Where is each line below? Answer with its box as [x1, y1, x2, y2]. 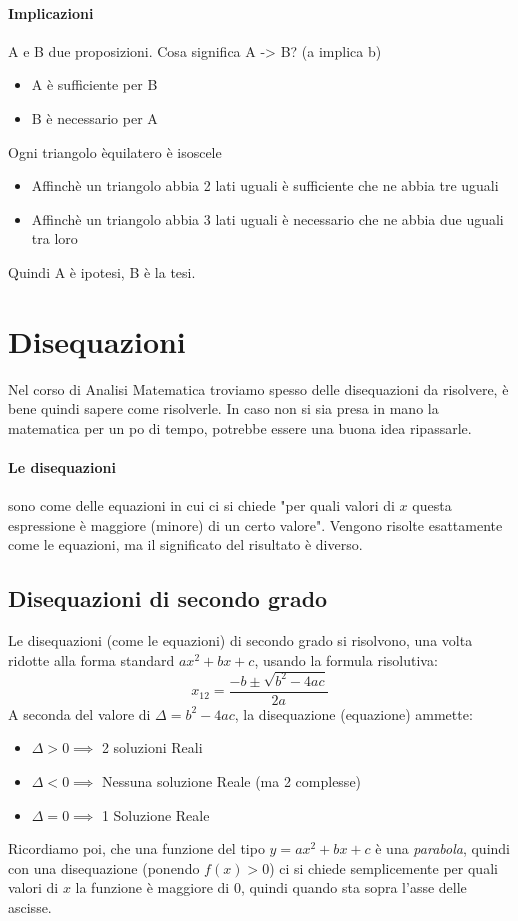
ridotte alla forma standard [8, 649, 175, 670]
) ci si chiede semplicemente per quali [269, 857, 498, 878]
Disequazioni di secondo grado [8, 583, 328, 614]
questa [412, 495, 452, 516]
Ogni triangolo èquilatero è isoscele [8, 141, 222, 162]
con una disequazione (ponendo [8, 857, 200, 878]
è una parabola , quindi [375, 838, 511, 859]
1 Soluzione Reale [101, 804, 210, 825]
